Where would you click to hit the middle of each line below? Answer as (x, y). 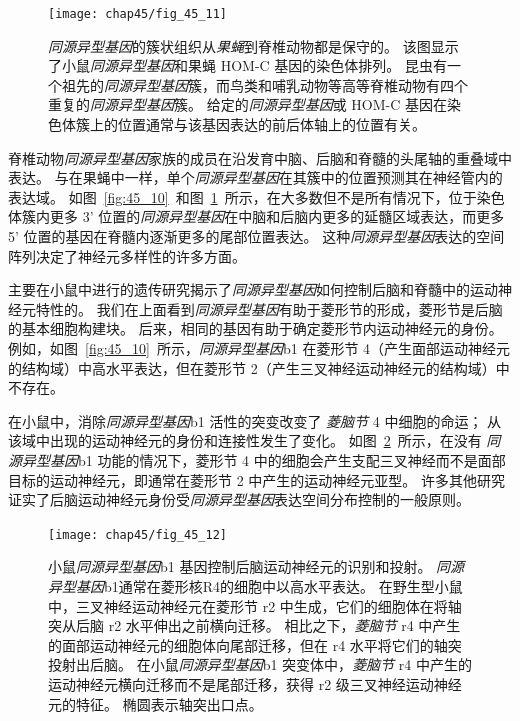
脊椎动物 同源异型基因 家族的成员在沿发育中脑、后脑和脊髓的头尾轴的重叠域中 (260, 157)
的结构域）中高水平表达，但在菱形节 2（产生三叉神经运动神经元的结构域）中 (259, 367)
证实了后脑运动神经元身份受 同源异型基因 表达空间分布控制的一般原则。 (239, 499)
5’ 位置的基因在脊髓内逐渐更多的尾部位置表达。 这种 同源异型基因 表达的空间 (256, 236)
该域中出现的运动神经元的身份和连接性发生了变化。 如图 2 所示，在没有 (245, 440)
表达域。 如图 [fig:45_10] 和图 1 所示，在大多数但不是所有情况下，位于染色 (256, 196)
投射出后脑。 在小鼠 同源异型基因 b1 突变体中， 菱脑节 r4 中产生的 (260, 664)
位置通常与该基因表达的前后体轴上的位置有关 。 (271, 124)
